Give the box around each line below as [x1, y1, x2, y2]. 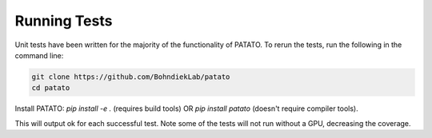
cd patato [31, 84, 70, 93]
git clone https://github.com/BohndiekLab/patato [31, 72, 230, 81]
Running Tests [14, 12, 113, 30]
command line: [14, 50, 64, 60]
